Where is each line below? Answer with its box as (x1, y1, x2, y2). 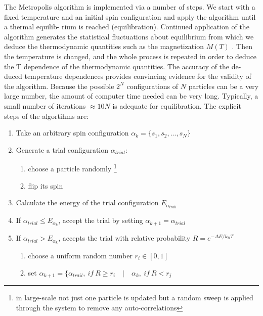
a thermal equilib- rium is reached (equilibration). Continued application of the (4, 21, 249, 32)
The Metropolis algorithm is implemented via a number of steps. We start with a (4, 2, 255, 12)
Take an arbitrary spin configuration (16, 127, 129, 138)
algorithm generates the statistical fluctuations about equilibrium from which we (4, 31, 254, 41)
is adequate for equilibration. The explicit (112, 100, 241, 111)
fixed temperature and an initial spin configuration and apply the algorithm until (4, 11, 256, 22)
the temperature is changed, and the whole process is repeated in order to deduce (4, 51, 257, 61)
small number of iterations (4, 100, 86, 111)
